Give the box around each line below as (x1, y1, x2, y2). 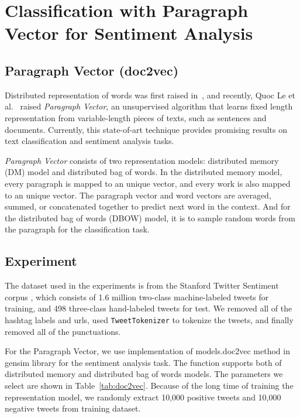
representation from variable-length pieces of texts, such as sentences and (5, 111, 267, 124)
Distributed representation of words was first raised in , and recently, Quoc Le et (5, 88, 295, 101)
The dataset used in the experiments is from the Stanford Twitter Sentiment (5, 279, 279, 292)
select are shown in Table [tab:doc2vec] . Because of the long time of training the (5, 379, 294, 391)
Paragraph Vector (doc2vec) (5, 61, 179, 79)
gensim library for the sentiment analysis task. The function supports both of (5, 356, 282, 368)
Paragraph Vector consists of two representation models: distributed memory (5, 154, 279, 166)
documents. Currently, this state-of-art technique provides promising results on (5, 123, 288, 135)
